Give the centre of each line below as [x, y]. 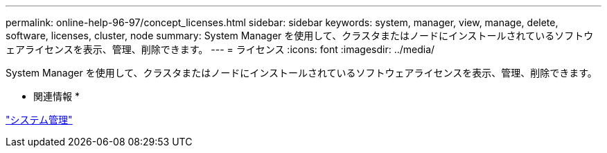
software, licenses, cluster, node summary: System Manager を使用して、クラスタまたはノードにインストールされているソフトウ [300, 35]
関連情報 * [56, 96]
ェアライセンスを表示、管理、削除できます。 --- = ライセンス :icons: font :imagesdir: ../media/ [220, 49]
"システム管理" [39, 120]
